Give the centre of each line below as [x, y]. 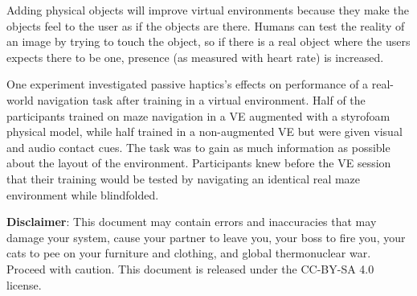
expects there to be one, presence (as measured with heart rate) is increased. [195, 57]
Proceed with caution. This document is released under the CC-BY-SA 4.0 [190, 268]
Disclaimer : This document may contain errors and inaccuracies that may [192, 222]
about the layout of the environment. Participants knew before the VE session [199, 163]
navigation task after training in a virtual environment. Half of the [201, 99]
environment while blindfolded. [83, 194]
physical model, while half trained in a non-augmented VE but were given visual [204, 132]
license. [24, 284]
